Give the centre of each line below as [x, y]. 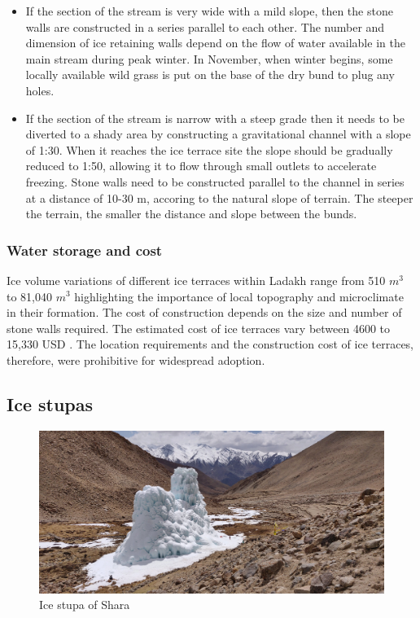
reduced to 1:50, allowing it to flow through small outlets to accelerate [201, 166]
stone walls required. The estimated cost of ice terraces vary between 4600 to [199, 328]
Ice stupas [50, 403]
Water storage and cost [85, 250]
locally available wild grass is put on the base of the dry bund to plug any [210, 75]
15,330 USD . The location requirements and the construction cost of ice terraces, [210, 344]
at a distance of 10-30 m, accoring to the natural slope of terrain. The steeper [219, 197]
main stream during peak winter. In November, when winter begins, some [209, 58]
